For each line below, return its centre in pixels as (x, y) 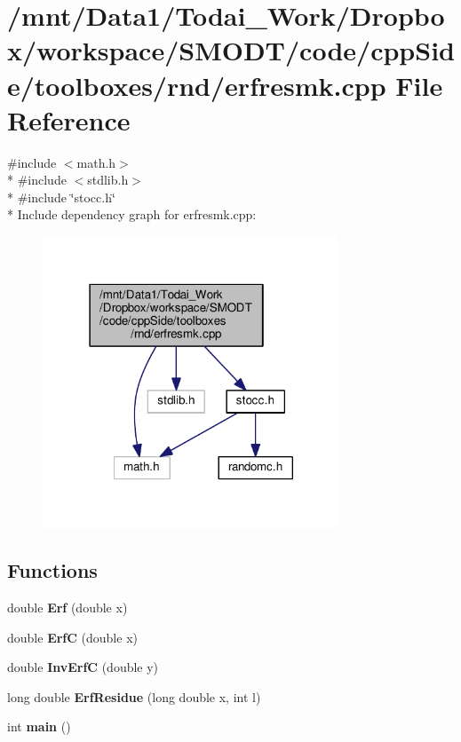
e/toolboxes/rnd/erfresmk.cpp (197, 85)
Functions (52, 570)
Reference (69, 119)
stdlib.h (108, 180)
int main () (39, 726)
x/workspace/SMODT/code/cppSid (231, 50)
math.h (96, 162)
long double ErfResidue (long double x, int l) (134, 696)
